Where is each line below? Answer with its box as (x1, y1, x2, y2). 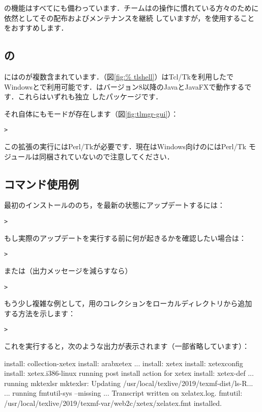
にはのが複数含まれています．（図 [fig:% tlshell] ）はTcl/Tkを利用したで (4, 71, 234, 81)
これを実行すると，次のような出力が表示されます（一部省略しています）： (4, 341, 250, 351)
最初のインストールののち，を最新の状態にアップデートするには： (4, 200, 225, 210)
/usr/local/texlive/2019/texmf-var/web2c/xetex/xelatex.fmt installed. (4, 397, 222, 408)
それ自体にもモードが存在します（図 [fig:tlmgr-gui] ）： (4, 108, 179, 119)
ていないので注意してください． (67, 151, 174, 161)
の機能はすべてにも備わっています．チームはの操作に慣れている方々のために (4, 3, 259, 13)
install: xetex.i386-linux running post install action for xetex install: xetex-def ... (4, 368, 254, 378)
